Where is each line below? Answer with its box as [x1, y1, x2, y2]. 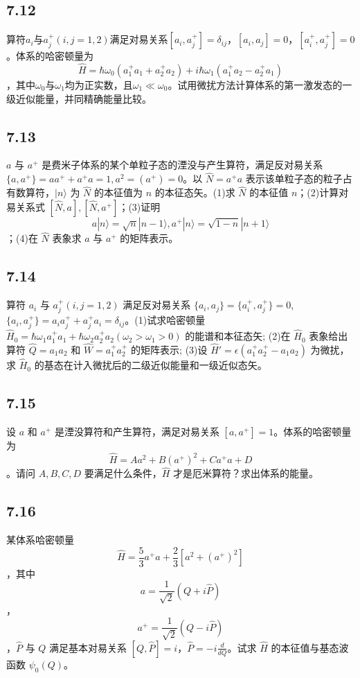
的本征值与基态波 [271, 640, 349, 654]
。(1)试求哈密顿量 [125, 313, 206, 327]
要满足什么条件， [84, 466, 162, 480]
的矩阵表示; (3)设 [131, 342, 208, 356]
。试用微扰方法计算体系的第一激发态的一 [168, 78, 352, 92]
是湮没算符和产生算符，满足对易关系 [54, 424, 219, 438]
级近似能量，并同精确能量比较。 [6, 91, 152, 105]
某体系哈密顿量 [6, 532, 74, 547]
